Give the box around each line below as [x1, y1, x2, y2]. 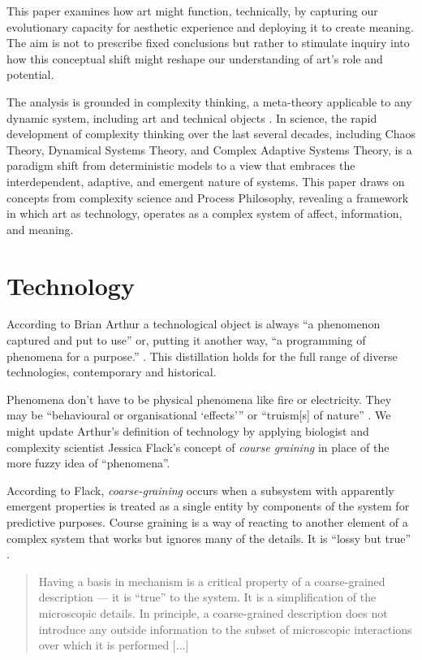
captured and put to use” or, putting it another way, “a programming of [6, 332, 366, 349]
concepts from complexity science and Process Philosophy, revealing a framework [6, 189, 409, 206]
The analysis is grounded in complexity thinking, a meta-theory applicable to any [6, 93, 412, 110]
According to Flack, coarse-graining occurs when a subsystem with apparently [6, 481, 394, 498]
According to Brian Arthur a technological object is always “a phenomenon [6, 315, 381, 332]
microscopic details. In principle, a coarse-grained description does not [38, 604, 388, 621]
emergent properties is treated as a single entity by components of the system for [6, 497, 410, 515]
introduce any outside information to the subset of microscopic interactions [38, 620, 412, 637]
